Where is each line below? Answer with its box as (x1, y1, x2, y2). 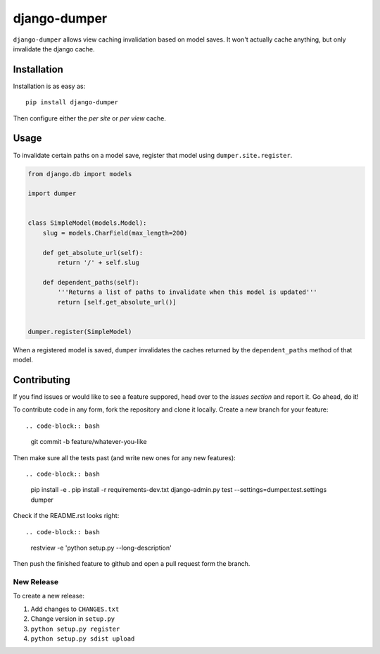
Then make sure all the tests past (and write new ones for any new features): (13, 453, 236, 462)
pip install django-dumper (25, 99, 119, 106)
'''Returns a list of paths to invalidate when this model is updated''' (57, 288, 318, 296)
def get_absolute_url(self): (42, 249, 144, 257)
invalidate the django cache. (13, 44, 95, 53)
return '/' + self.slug (57, 259, 140, 267)
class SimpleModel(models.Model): (27, 219, 147, 227)
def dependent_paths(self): (42, 278, 140, 286)
